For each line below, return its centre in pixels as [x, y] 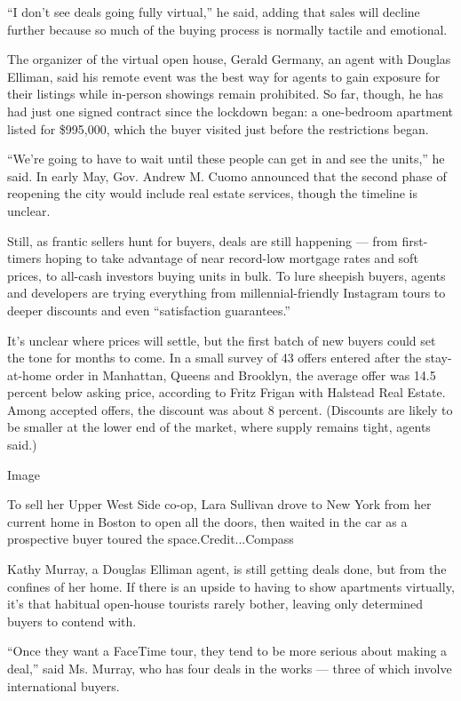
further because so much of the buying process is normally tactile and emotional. [227, 29]
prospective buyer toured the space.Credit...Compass [151, 539]
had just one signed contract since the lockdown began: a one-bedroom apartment [230, 111]
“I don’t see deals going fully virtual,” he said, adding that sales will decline [214, 12]
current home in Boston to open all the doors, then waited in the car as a [207, 521]
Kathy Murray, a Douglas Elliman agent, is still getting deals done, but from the [227, 569]
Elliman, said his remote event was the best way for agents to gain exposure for [224, 76]
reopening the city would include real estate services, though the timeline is [213, 193]
